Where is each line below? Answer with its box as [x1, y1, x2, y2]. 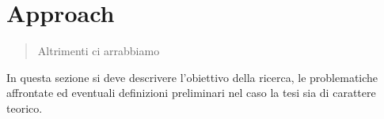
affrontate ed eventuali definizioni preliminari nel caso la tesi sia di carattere [6, 84, 376, 101]
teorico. [6, 99, 43, 116]
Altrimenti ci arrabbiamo [37, 43, 160, 59]
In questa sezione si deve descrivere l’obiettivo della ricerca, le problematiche [6, 69, 378, 85]
